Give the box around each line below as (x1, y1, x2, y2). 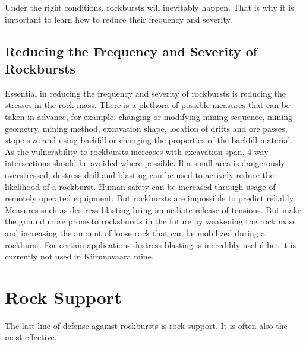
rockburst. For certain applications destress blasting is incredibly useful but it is (5, 238, 296, 251)
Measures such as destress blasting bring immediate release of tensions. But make (5, 203, 301, 216)
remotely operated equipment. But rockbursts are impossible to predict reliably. (5, 192, 295, 204)
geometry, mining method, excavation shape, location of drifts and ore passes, (5, 122, 288, 134)
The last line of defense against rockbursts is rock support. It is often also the (5, 319, 288, 331)
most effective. (5, 331, 57, 343)
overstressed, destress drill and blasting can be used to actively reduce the (5, 168, 275, 181)
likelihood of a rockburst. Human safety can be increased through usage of (5, 180, 276, 192)
